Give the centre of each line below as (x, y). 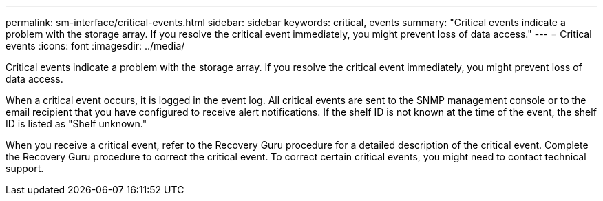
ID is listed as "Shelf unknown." (76, 124)
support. (25, 168)
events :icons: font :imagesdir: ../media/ (95, 46)
